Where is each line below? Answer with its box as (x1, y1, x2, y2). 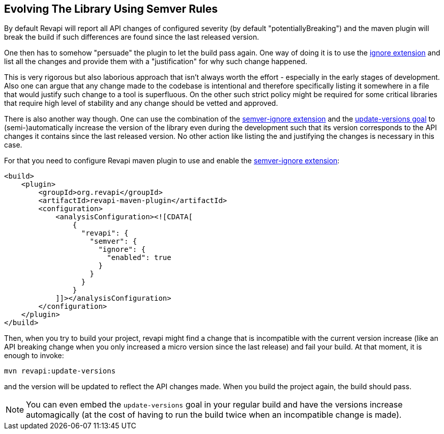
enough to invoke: (4, 351, 64, 360)
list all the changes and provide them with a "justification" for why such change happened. (4, 57, 308, 66)
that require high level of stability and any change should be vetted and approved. (4, 99, 278, 108)
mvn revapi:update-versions (4, 367, 116, 375)
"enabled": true (107, 253, 171, 262)
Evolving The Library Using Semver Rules (4, 3, 218, 15)
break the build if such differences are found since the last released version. (4, 33, 259, 42)
